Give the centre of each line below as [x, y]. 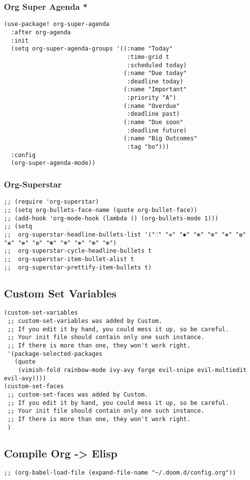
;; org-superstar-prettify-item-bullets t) [78, 267]
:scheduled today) [157, 65]
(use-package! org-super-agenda [57, 24]
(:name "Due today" [155, 73]
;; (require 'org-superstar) [52, 202]
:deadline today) [155, 81]
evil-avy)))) [25, 378]
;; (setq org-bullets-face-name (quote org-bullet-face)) [101, 210]
